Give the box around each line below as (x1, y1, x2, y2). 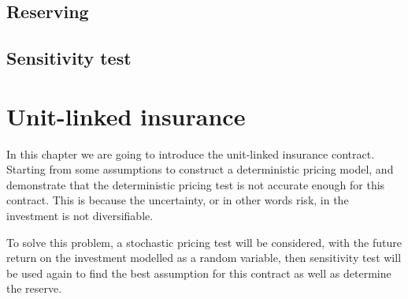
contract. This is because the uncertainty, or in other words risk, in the (6, 192, 349, 208)
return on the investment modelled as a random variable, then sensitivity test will (6, 249, 402, 266)
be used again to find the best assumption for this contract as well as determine (6, 264, 391, 281)
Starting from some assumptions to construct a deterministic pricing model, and (6, 161, 394, 178)
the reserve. (6, 280, 62, 297)
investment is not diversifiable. (6, 207, 154, 224)
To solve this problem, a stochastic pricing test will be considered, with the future (6, 234, 402, 250)
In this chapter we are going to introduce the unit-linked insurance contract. (6, 145, 375, 162)
